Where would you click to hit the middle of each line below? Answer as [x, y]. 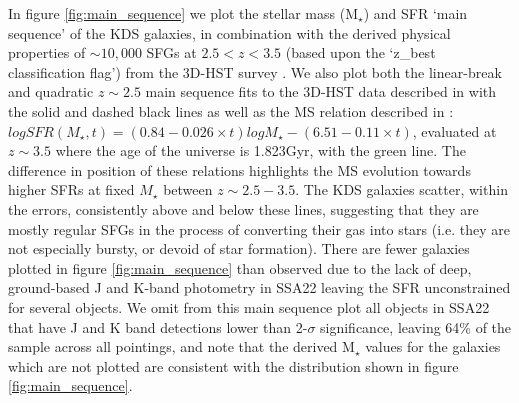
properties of [47, 52]
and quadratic [51, 91]
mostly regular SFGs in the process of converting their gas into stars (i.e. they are [259, 228]
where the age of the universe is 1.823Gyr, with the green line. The [260, 150]
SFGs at [171, 52]
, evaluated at [454, 130]
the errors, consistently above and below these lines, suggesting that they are [243, 208]
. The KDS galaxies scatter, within [401, 189]
